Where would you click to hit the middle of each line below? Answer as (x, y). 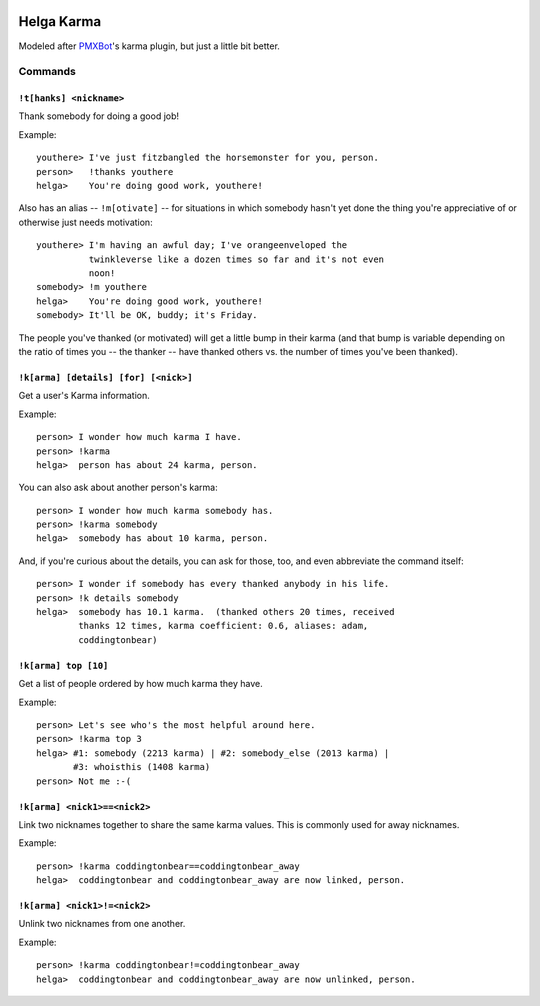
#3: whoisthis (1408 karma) (142, 767)
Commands (47, 72)
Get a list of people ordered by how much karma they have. (141, 684)
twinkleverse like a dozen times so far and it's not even (236, 259)
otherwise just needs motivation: (86, 222)
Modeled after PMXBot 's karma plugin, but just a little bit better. (149, 46)
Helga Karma (60, 21)
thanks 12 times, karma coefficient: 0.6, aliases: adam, (223, 626)
